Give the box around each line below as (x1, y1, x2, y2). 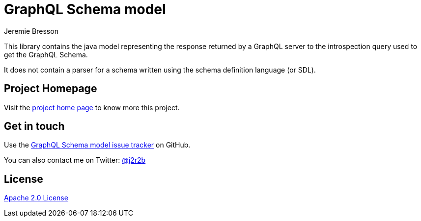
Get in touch (4, 120, 65, 133)
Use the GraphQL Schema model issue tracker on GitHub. (4, 141, 191, 149)
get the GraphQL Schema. (4, 50, 88, 59)
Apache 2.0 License (4, 194, 68, 202)
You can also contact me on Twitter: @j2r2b (4, 156, 146, 165)
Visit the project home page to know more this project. (4, 103, 180, 112)
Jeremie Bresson (4, 26, 58, 35)
